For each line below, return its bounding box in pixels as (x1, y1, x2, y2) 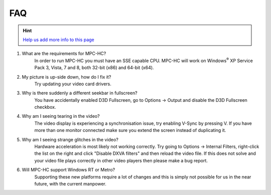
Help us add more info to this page (23, 37, 95, 43)
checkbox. (34, 104, 56, 110)
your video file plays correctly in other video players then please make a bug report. (34, 157, 208, 163)
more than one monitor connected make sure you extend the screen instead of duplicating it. (34, 127, 226, 133)
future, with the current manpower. (34, 180, 106, 186)
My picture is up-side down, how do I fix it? (22, 74, 111, 80)
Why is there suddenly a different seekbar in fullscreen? (22, 90, 138, 96)
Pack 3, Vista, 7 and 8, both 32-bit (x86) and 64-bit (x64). (34, 65, 154, 71)
